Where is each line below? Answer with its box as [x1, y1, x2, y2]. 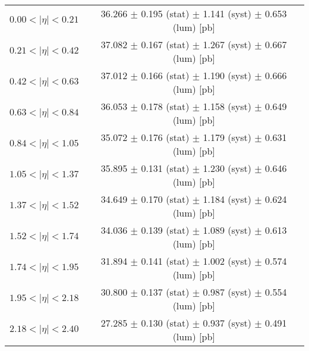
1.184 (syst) [203, 192, 251, 206]
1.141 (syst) [203, 7, 251, 20]
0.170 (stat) [141, 192, 190, 206]
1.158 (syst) [203, 99, 251, 113]
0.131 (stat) [141, 161, 190, 175]
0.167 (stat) [141, 37, 190, 51]
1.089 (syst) [203, 223, 251, 237]
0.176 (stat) [141, 130, 190, 144]
